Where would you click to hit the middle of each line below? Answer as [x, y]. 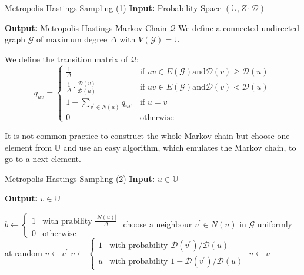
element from [29, 147]
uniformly [275, 223]
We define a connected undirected [239, 27]
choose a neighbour [158, 223]
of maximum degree [72, 39]
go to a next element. [43, 159]
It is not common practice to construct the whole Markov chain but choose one [147, 135]
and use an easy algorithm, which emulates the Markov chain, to [180, 147]
